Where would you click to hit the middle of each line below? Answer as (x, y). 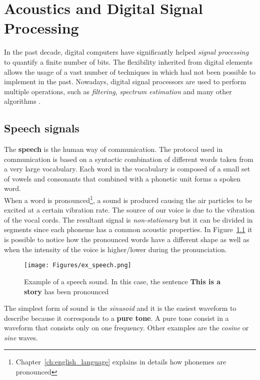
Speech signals (42, 128)
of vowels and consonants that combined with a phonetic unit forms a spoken (122, 178)
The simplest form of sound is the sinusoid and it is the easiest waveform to (120, 308)
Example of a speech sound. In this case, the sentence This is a (122, 281)
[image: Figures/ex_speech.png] (78, 265)
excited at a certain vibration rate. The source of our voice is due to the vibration (129, 210)
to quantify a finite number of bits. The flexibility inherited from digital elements (128, 61)
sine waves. (21, 337)
